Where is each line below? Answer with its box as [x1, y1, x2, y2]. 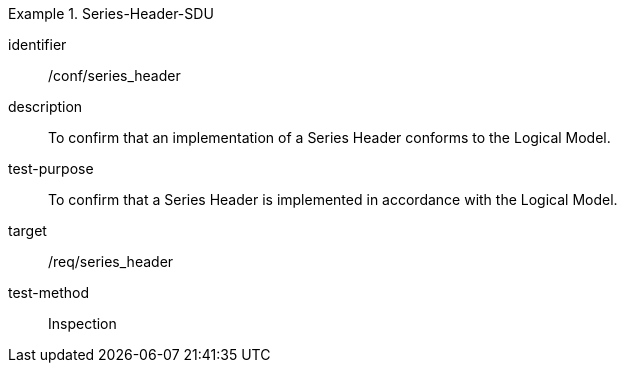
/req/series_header [48, 253, 174, 270]
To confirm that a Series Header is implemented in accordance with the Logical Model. [48, 191, 618, 208]
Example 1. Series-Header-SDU [8, 5, 214, 22]
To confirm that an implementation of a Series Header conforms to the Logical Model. [48, 129, 611, 146]
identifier [8, 36, 67, 53]
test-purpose [8, 160, 94, 177]
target [8, 222, 47, 239]
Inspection [48, 315, 117, 332]
